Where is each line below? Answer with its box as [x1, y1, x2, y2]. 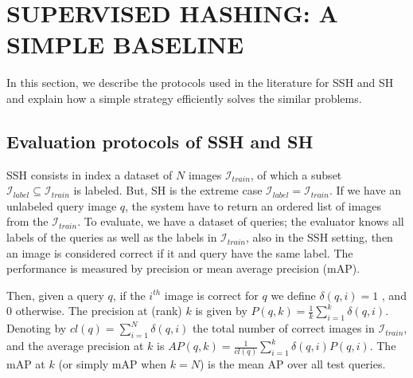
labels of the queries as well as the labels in [6, 229, 217, 246]
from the [6, 213, 49, 230]
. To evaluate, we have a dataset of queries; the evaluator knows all [77, 213, 404, 230]
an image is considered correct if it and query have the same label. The [6, 244, 353, 261]
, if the [112, 286, 146, 303]
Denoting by [6, 320, 67, 337]
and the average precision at [6, 337, 144, 354]
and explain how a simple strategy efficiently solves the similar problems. [6, 89, 362, 106]
